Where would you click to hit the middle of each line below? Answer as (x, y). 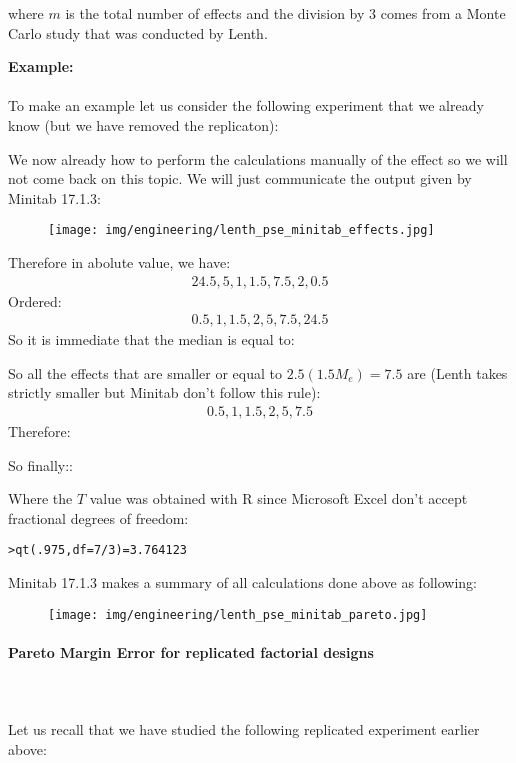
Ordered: (35, 300)
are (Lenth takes (457, 372)
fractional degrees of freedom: (98, 517)
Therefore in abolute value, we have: (119, 262)
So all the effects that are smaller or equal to (145, 372)
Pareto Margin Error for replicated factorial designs (191, 651)
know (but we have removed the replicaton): (143, 124)
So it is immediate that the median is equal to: (151, 339)
